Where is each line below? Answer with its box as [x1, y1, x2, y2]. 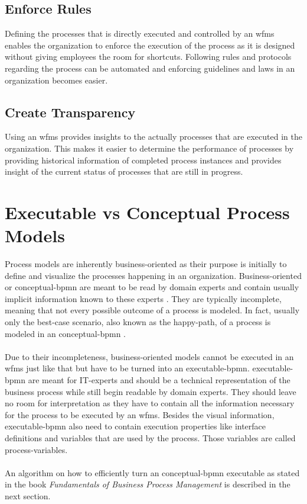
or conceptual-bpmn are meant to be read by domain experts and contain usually [5, 281, 299, 293]
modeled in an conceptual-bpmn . [5, 327, 126, 339]
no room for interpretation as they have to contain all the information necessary [5, 397, 295, 409]
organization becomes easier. [5, 73, 108, 86]
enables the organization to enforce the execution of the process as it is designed [5, 38, 295, 51]
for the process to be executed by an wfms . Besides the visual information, [5, 408, 275, 420]
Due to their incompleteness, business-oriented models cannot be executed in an [5, 350, 294, 362]
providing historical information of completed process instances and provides [5, 153, 282, 166]
